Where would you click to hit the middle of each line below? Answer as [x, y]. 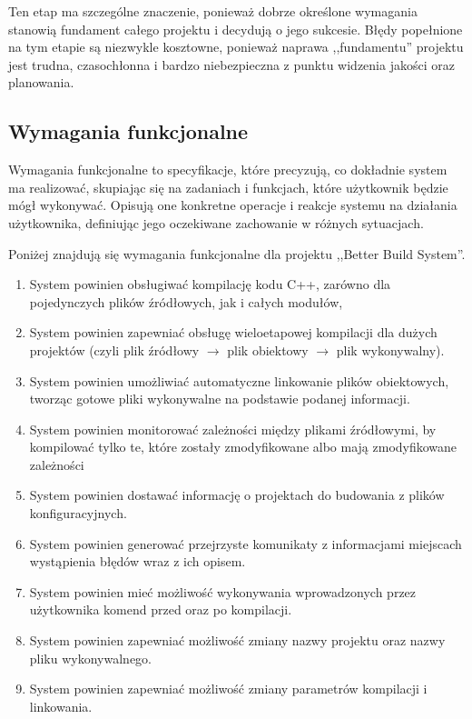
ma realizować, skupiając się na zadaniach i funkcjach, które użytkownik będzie [228, 187]
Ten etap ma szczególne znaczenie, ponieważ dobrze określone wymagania [213, 11]
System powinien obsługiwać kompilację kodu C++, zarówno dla [210, 284]
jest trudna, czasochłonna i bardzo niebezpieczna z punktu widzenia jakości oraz [231, 64]
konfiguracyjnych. [78, 513]
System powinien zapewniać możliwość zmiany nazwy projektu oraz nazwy [237, 640]
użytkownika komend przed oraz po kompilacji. [161, 609]
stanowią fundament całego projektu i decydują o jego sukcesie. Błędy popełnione [236, 29]
